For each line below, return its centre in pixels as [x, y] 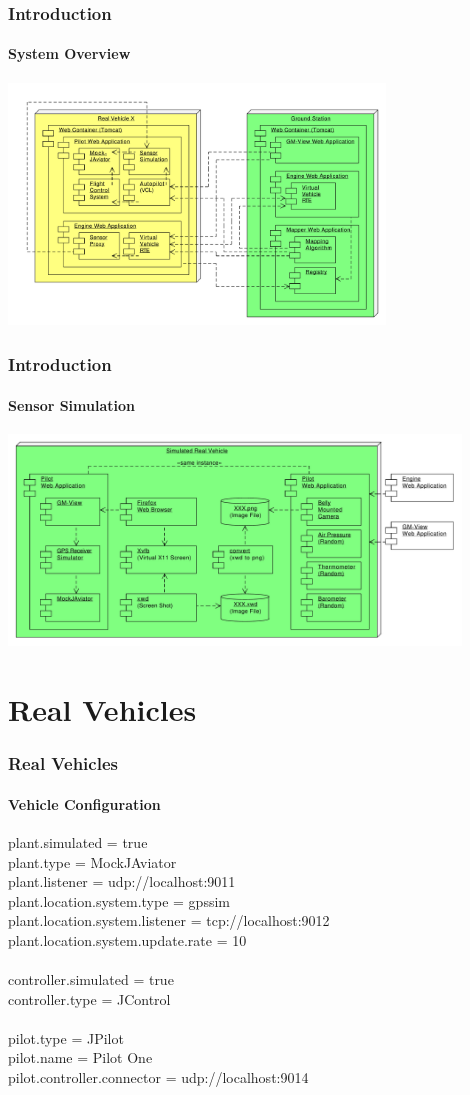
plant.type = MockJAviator [92, 861]
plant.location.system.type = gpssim [119, 900]
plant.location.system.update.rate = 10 [127, 939]
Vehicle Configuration [84, 803]
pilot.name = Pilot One [80, 1057]
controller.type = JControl [89, 998]
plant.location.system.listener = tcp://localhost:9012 [169, 920]
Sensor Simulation [72, 404]
